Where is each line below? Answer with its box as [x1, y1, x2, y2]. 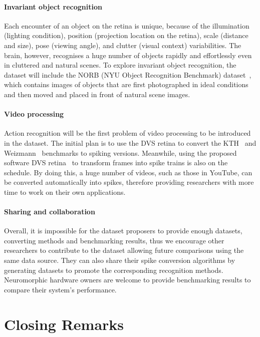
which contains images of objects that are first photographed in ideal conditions [4, 79, 248, 90]
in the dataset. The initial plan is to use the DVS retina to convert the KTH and [4, 137, 256, 148]
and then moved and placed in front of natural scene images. [4, 89, 190, 99]
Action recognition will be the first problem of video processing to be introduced [4, 128, 251, 138]
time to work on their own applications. [4, 186, 126, 197]
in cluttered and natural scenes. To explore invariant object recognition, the [4, 60, 236, 70]
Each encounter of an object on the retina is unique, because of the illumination [4, 20, 249, 31]
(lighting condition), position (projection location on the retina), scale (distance [4, 30, 248, 41]
